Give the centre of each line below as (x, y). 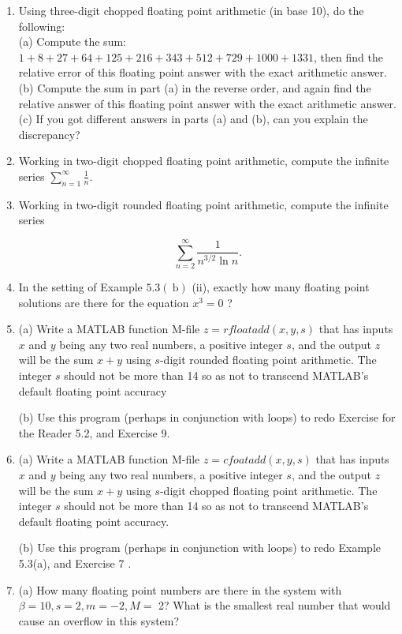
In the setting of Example (80, 287)
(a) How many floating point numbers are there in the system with (180, 589)
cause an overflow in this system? (99, 620)
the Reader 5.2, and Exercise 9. (94, 432)
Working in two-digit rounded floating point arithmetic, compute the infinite (203, 204)
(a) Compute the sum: (72, 41)
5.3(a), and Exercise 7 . (75, 563)
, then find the (348, 56)
